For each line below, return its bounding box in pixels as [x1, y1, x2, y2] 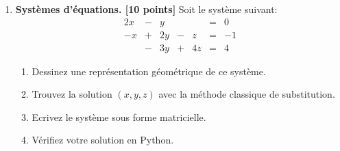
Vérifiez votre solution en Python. [32, 133, 174, 147]
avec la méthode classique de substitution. [158, 87, 335, 101]
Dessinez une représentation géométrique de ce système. [32, 64, 266, 78]
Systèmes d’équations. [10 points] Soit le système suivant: [15, 2, 278, 16]
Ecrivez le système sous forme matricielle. [32, 109, 206, 124]
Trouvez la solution [32, 87, 112, 101]
